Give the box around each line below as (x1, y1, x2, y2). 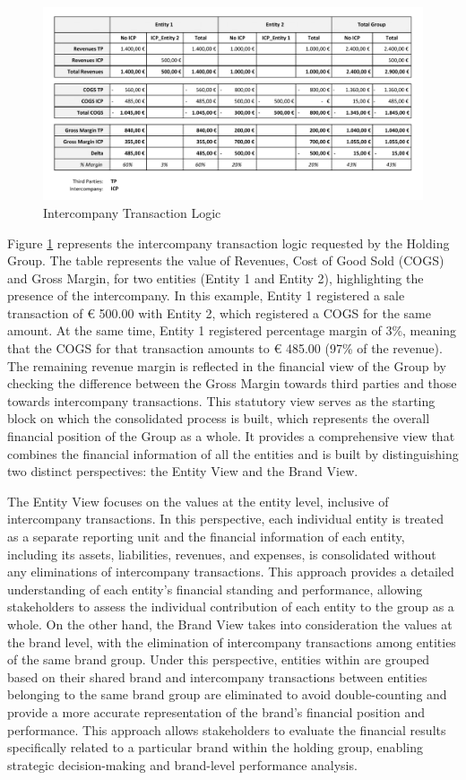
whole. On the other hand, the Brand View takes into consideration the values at (7, 614, 453, 633)
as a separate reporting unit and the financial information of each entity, (7, 527, 405, 545)
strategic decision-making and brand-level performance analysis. (7, 755, 358, 774)
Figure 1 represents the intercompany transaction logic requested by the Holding (7, 233, 450, 252)
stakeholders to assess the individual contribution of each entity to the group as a (7, 597, 454, 616)
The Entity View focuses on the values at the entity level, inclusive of (7, 491, 389, 510)
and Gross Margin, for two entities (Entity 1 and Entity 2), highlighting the (7, 268, 424, 287)
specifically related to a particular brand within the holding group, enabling (7, 738, 423, 757)
